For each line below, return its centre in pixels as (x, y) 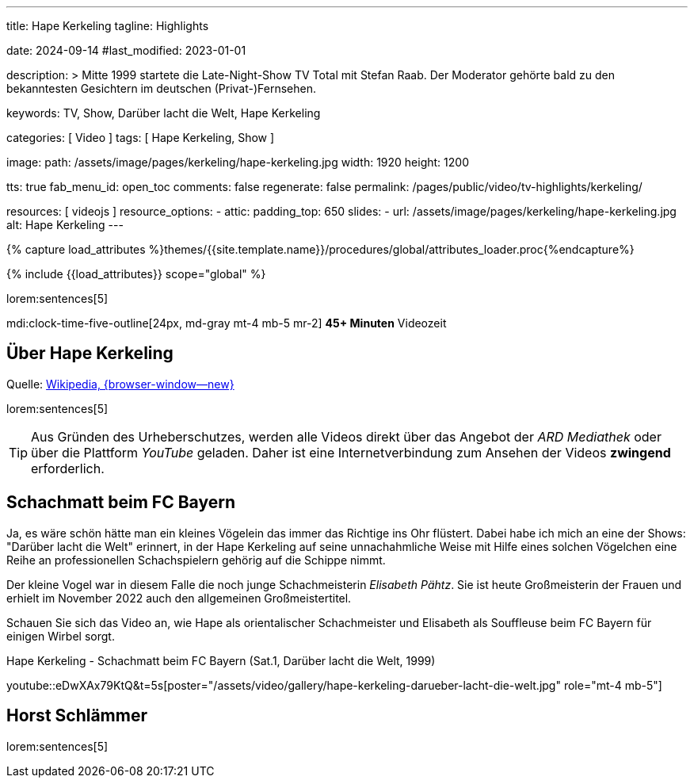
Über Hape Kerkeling (90, 354)
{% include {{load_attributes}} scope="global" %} (136, 274)
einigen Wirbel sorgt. (61, 636)
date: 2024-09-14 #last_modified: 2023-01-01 (126, 50)
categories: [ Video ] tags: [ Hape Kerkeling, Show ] (141, 138)
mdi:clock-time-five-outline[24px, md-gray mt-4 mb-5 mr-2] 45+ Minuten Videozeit (227, 323)
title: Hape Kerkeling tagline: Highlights (108, 26)
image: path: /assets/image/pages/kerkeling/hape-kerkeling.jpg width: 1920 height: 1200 (238, 162)
